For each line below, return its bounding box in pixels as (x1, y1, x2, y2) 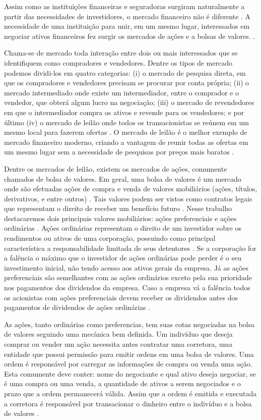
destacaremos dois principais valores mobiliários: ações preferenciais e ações (4, 213, 237, 223)
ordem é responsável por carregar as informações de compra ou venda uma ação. (4, 358, 252, 369)
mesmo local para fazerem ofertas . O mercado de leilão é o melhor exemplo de (4, 127, 247, 137)
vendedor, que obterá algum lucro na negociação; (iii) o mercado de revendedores (4, 97, 254, 108)
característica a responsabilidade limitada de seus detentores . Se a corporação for (4, 242, 256, 253)
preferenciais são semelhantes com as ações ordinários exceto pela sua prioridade (4, 272, 252, 283)
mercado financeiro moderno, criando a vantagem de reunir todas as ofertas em (4, 136, 248, 147)
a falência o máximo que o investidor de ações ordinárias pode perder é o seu (4, 252, 242, 263)
